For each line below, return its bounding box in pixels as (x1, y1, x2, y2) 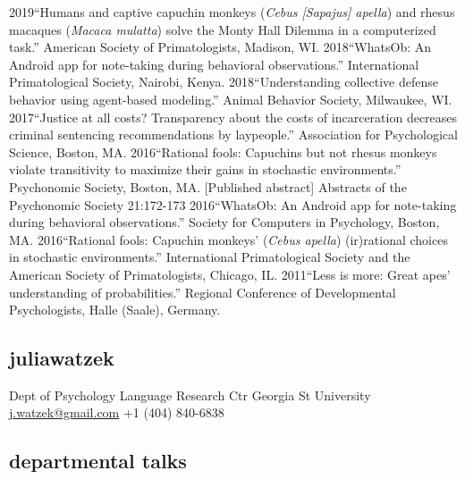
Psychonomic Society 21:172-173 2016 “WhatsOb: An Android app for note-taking (9, 195, 457, 214)
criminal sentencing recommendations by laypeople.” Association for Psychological (9, 125, 458, 144)
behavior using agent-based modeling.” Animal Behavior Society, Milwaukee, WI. (9, 89, 452, 108)
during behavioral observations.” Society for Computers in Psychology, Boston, (9, 213, 440, 231)
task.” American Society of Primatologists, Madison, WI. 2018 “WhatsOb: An (9, 38, 432, 56)
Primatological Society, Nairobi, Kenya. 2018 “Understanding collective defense (9, 72, 439, 91)
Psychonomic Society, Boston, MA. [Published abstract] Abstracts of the (9, 177, 407, 196)
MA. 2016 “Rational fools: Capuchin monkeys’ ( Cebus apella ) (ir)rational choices (9, 230, 448, 248)
